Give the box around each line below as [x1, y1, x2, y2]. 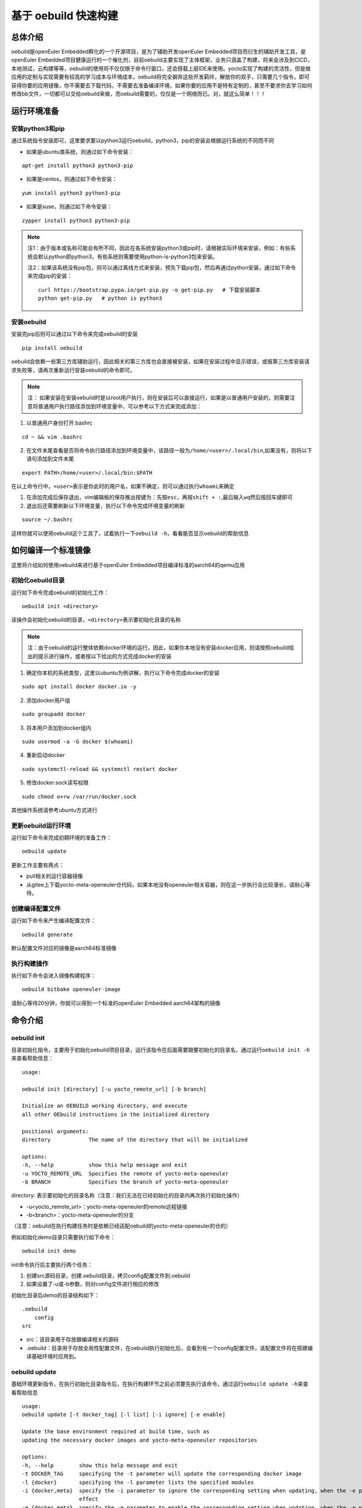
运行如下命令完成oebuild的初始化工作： [11, 589, 109, 596]
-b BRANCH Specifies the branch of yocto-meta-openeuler [22, 1178, 229, 1185]
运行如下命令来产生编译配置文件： [11, 917, 96, 924]
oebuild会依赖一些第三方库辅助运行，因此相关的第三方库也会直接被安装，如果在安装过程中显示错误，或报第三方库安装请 [11, 358, 310, 365]
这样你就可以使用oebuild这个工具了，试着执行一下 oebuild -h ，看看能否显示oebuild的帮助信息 [11, 530, 249, 537]
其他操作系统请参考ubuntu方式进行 [11, 806, 98, 814]
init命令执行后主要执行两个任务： [11, 1261, 93, 1268]
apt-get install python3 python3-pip [22, 162, 134, 169]
